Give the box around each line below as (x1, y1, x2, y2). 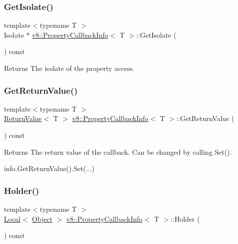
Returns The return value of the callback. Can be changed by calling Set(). (4, 146, 232, 157)
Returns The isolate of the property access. (4, 63, 135, 73)
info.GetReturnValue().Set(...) (4, 163, 95, 174)
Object (32, 213, 53, 224)
